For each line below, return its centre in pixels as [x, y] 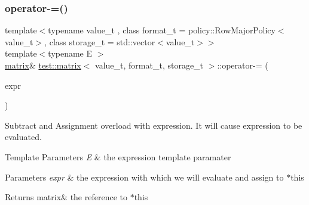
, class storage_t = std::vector [100, 41]
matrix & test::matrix [43, 65]
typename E [70, 53]
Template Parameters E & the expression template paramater [118, 156]
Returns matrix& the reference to [66, 197]
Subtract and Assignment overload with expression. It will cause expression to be [154, 125]
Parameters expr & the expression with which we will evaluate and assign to [144, 177]
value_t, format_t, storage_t [149, 65]
